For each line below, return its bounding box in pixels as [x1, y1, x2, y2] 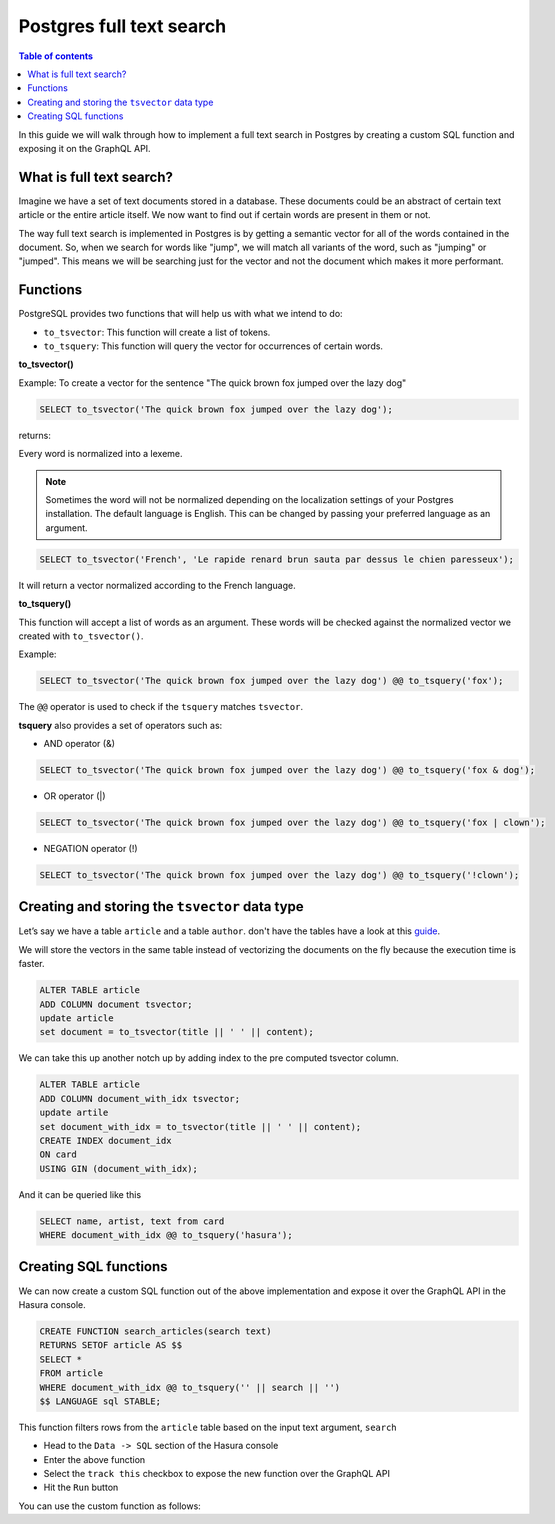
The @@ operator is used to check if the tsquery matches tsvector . [18, 701, 304, 713]
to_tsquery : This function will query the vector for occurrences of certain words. [43, 340, 384, 352]
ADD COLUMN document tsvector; [39, 998, 194, 1010]
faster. [18, 958, 45, 970]
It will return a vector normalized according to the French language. [18, 579, 297, 591]
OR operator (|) [43, 790, 106, 802]
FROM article [39, 1368, 104, 1379]
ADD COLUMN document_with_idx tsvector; [39, 1093, 240, 1104]
